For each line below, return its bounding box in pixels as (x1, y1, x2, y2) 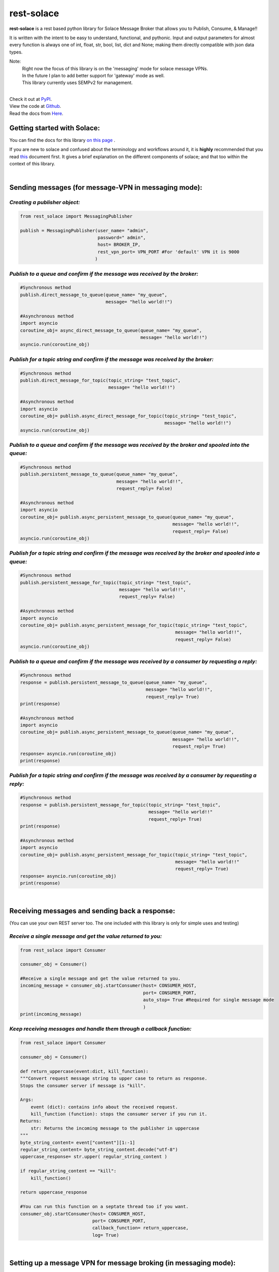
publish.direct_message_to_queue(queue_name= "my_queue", (20, 292, 167, 298)
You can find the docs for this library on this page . (9, 137, 116, 143)
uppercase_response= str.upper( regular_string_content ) (20, 1154, 167, 1160)
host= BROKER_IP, (97, 242, 141, 248)
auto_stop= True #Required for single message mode (143, 997, 274, 1003)
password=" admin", (97, 235, 146, 241)
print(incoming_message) (20, 1011, 82, 1017)
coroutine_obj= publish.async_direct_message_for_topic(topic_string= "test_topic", (20, 413, 237, 419)
